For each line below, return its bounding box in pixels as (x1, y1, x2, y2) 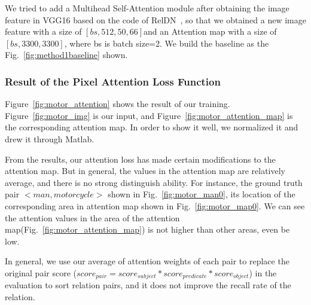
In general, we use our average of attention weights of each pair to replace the (5, 255, 289, 267)
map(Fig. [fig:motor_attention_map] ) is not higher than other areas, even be (5, 223, 290, 236)
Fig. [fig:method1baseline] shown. (5, 48, 128, 61)
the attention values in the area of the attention (5, 211, 180, 224)
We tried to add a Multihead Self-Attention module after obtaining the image (5, 2, 289, 14)
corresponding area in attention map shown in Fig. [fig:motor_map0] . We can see (5, 199, 305, 212)
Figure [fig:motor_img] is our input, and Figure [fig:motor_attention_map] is (5, 109, 293, 121)
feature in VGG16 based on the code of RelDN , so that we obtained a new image (5, 13, 306, 26)
